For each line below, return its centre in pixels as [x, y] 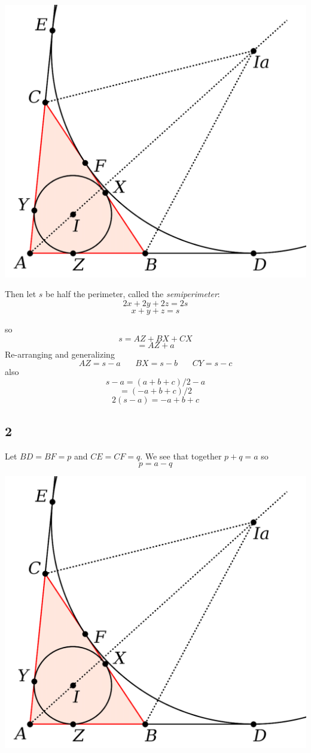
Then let [21, 294]
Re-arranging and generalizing [60, 354]
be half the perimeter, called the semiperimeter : [133, 294]
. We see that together [181, 456]
